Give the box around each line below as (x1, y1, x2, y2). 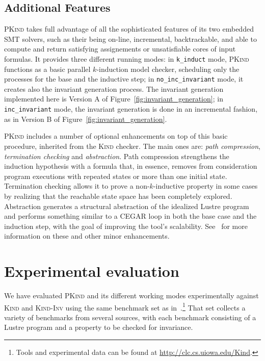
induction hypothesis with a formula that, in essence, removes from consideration (4, 161, 257, 171)
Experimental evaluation (4, 261, 179, 281)
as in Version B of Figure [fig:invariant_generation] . (4, 113, 167, 124)
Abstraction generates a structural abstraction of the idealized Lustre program (4, 200, 249, 211)
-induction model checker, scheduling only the (96, 63, 240, 74)
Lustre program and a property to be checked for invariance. (4, 322, 193, 332)
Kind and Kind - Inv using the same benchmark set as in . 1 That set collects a (4, 300, 246, 313)
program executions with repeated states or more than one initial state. (4, 170, 227, 181)
